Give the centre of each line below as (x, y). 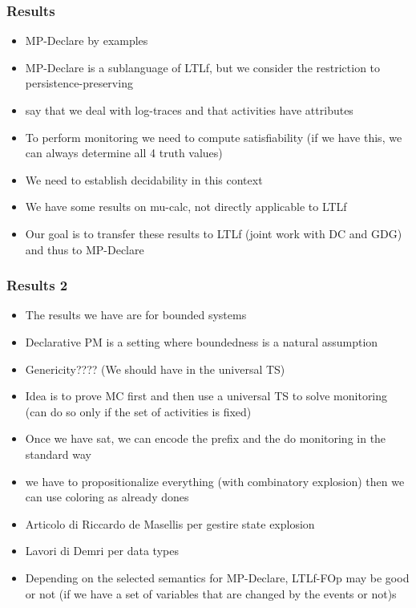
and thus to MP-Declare (85, 249)
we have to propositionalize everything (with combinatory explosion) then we (215, 481)
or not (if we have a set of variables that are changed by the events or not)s (211, 593)
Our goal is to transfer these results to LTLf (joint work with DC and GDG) (214, 233)
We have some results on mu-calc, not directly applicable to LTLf (186, 207)
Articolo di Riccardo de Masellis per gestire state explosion (170, 523)
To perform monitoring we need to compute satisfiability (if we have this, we (214, 137)
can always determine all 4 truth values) (124, 153)
